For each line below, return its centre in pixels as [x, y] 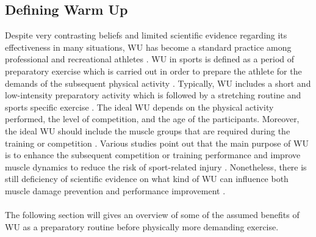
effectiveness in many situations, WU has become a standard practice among [148, 47]
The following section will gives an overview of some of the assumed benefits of [152, 215]
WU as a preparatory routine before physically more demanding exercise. [142, 226]
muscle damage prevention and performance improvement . [115, 190]
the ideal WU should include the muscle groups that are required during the [148, 130]
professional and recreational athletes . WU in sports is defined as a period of [150, 59]
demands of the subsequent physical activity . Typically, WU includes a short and [158, 83]
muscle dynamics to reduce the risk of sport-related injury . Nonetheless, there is [156, 166]
